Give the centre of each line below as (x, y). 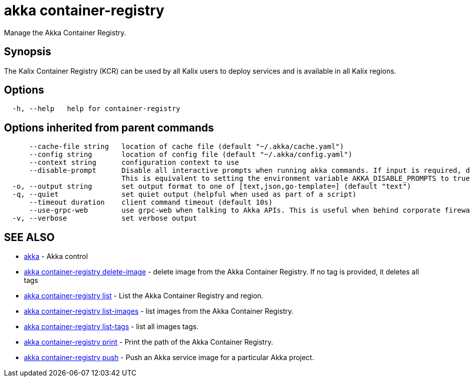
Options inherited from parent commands (109, 127)
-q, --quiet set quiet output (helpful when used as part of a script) (184, 194)
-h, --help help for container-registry (96, 109)
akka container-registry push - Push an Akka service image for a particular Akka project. (169, 358)
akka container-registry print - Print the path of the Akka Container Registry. (149, 342)
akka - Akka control (56, 256)
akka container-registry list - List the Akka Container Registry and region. (144, 296)
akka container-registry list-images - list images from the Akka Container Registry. (159, 311)
